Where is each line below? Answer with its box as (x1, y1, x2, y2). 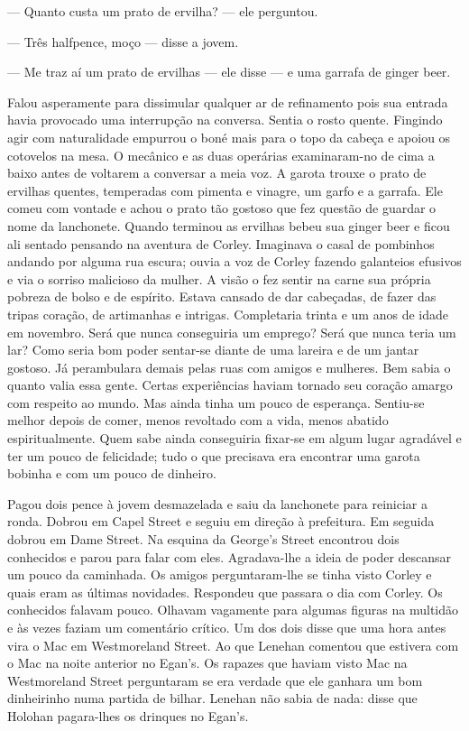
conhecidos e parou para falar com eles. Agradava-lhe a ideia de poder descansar (7, 547, 452, 566)
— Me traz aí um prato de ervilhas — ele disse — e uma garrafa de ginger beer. (7, 62, 451, 81)
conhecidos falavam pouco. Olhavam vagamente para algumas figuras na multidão (7, 600, 459, 619)
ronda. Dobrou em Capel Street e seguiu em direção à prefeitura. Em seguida (7, 512, 435, 531)
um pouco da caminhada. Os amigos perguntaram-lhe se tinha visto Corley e (7, 565, 432, 584)
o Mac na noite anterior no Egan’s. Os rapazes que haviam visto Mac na (7, 653, 408, 672)
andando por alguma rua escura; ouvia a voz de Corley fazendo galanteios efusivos (7, 252, 462, 271)
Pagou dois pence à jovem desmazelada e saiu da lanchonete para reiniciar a (7, 494, 428, 513)
